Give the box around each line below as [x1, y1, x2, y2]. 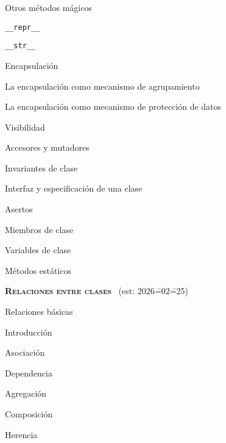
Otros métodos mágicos [5, 1, 92, 13]
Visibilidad [5, 120, 45, 133]
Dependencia [5, 366, 52, 379]
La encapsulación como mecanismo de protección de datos [5, 100, 222, 113]
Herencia [5, 428, 38, 441]
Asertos [5, 203, 33, 215]
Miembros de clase [5, 223, 74, 236]
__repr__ [5, 23, 40, 32]
